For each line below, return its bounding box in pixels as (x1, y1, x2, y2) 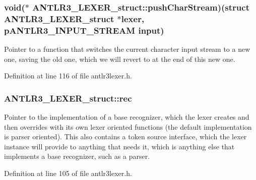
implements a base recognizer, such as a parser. (4, 151, 150, 161)
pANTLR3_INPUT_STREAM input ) (4, 24, 164, 36)
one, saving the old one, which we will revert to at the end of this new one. (4, 53, 235, 64)
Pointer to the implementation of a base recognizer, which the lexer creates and (4, 112, 249, 122)
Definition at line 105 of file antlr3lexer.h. (4, 168, 132, 178)
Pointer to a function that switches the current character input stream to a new (4, 44, 250, 54)
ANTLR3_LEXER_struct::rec (4, 92, 132, 104)
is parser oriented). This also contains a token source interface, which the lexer (4, 131, 247, 142)
